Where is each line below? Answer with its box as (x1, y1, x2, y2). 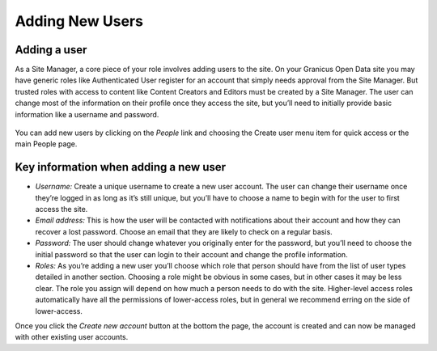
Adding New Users (15, 12, 143, 30)
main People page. (15, 139, 78, 149)
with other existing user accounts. (15, 332, 129, 342)
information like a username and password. (15, 109, 159, 119)
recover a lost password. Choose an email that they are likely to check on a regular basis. (35, 226, 333, 236)
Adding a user (15, 43, 87, 57)
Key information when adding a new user (15, 160, 227, 174)
